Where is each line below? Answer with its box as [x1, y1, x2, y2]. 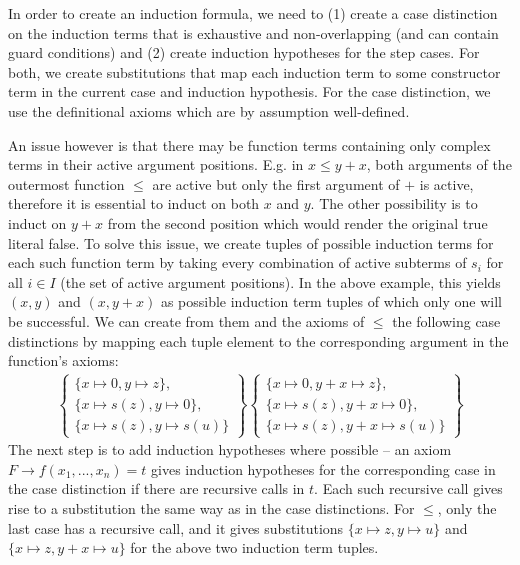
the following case [392, 310, 501, 331]
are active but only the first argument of [152, 173, 400, 194]
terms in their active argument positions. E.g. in [8, 154, 304, 175]
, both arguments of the [366, 154, 512, 175]
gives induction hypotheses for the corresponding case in [151, 458, 496, 479]
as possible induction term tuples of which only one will [160, 291, 502, 312]
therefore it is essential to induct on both [8, 193, 260, 214]
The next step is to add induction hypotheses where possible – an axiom [8, 439, 452, 460]
